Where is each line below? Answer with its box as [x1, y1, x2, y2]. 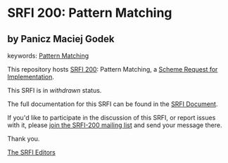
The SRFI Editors [7, 148, 56, 156]
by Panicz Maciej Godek [7, 33, 115, 45]
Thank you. [7, 135, 40, 143]
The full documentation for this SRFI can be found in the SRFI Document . [7, 100, 218, 108]
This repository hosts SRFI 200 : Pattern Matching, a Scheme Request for [7, 65, 218, 73]
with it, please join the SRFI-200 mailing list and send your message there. [7, 121, 222, 129]
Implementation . [7, 72, 55, 81]
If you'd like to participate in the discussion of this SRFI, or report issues [7, 114, 216, 122]
